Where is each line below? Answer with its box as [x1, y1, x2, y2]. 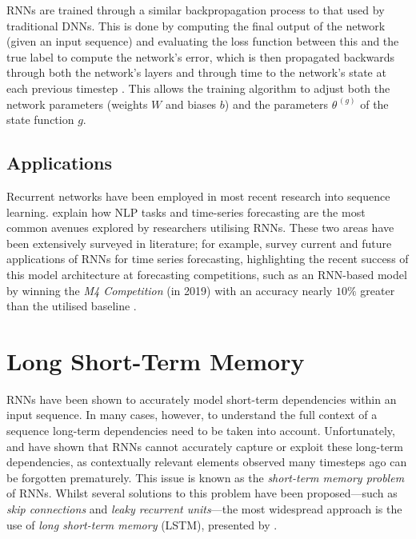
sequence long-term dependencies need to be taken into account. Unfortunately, [6, 422, 395, 439]
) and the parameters [224, 95, 329, 112]
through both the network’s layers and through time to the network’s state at [6, 64, 386, 81]
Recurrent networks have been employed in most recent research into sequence [6, 187, 390, 204]
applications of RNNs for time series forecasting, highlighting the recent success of [6, 250, 409, 267]
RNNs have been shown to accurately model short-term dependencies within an [6, 390, 397, 407]
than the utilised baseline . [6, 297, 137, 314]
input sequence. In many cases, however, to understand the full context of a [6, 406, 378, 423]
